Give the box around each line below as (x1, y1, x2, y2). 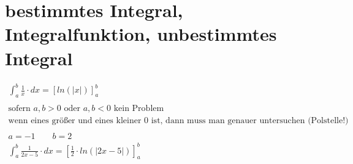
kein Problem (113, 104, 164, 113)
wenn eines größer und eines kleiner (8, 116, 142, 125)
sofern (8, 104, 31, 113)
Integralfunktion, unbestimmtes (5, 21, 277, 46)
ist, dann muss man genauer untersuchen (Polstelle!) (151, 116, 349, 125)
